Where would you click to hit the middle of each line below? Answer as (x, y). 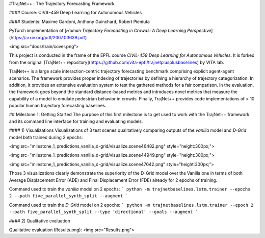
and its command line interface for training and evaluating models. (76, 121)
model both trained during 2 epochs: (46, 137)
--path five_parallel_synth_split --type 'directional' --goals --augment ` (104, 212)
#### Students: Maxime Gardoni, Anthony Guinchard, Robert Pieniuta (79, 22)
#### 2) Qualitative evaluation (40, 221)
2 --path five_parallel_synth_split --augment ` (69, 196)
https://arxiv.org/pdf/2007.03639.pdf (48, 37)
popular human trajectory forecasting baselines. (58, 106)
